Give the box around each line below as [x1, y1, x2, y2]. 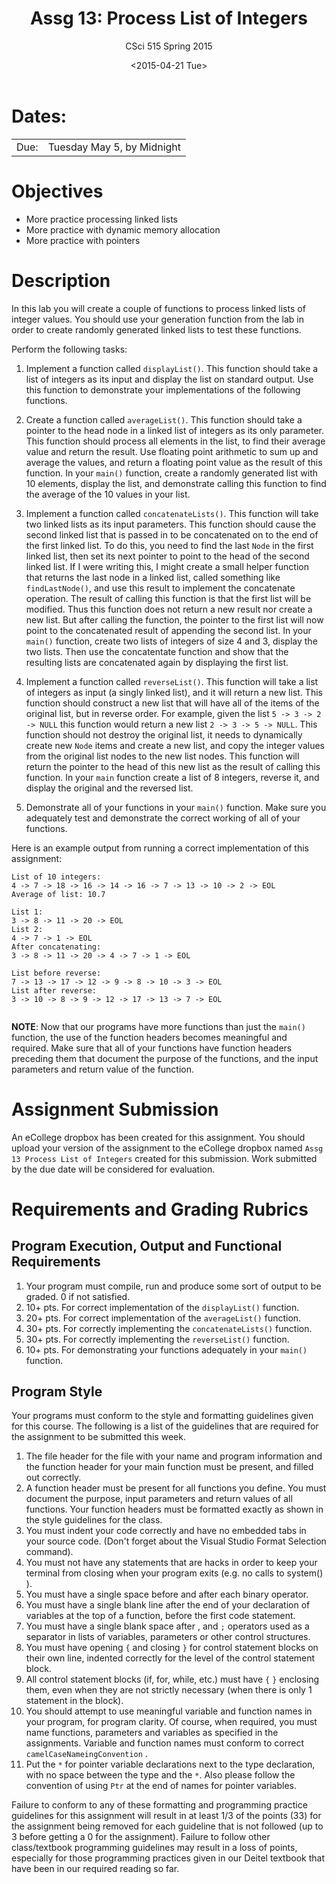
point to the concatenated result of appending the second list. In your [25, 624, 312, 636]
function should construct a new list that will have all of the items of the [25, 697, 320, 709]
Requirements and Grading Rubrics [11, 1198, 309, 1221]
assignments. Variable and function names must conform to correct [25, 1737, 304, 1749]
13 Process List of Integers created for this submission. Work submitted [11, 1152, 318, 1164]
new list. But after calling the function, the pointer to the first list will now [25, 613, 324, 626]
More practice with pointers [25, 234, 141, 246]
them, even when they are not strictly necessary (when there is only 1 [25, 1684, 313, 1696]
